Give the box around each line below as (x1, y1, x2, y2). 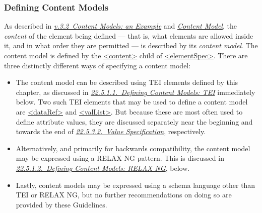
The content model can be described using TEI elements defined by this (16, 77, 238, 87)
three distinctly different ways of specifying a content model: (4, 60, 191, 70)
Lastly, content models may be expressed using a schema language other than (16, 179, 255, 190)
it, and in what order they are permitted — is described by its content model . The (4, 40, 258, 51)
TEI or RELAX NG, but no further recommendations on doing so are (16, 189, 232, 200)
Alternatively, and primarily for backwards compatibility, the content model (16, 143, 250, 153)
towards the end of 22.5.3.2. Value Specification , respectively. (16, 126, 206, 137)
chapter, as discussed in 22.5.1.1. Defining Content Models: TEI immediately (16, 86, 255, 97)
